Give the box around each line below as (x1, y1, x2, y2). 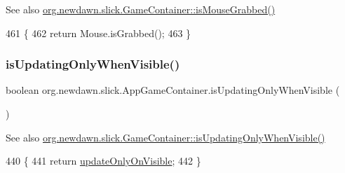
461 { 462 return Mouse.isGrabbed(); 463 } (6, 25, 191, 40)
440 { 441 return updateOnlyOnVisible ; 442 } (6, 153, 201, 168)
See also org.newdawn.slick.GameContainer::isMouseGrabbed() (6, 2, 276, 16)
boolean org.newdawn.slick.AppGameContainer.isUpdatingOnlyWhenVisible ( (6, 83, 340, 97)
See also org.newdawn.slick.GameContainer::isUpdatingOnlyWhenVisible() (6, 130, 325, 144)
